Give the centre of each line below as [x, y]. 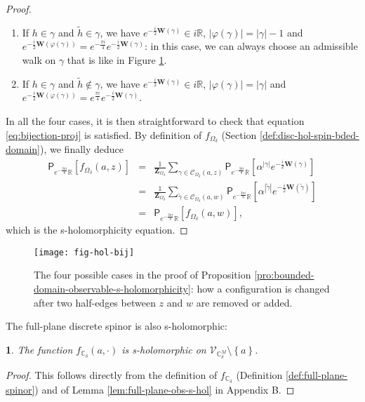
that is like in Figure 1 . [117, 60]
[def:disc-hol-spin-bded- [310, 134]
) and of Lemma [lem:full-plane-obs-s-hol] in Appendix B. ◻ [165, 389]
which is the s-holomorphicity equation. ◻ [97, 230]
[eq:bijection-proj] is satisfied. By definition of [104, 134]
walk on [39, 60]
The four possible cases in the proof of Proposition [142, 275]
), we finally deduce [82, 149]
